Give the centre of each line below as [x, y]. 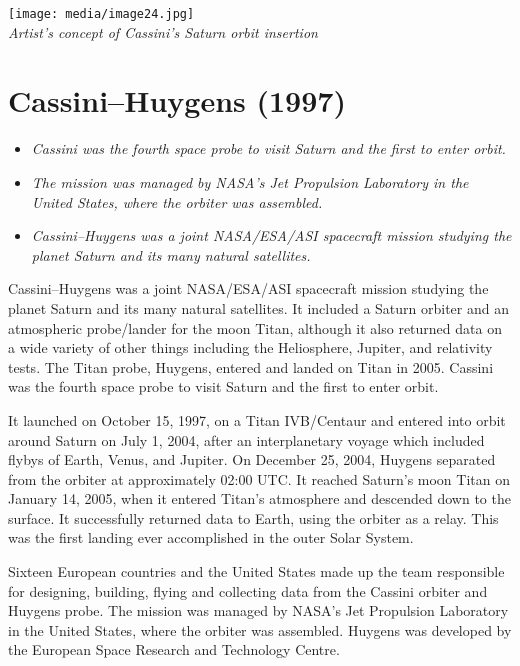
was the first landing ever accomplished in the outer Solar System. [211, 537]
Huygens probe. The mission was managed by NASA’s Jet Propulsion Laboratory [258, 610]
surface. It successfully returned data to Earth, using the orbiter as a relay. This [253, 517]
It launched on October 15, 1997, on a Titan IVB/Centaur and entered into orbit [257, 419]
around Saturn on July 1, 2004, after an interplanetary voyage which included [246, 439]
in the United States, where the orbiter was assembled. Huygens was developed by [260, 629]
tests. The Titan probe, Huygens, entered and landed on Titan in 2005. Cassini [251, 366]
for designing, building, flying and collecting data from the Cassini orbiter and [248, 590]
